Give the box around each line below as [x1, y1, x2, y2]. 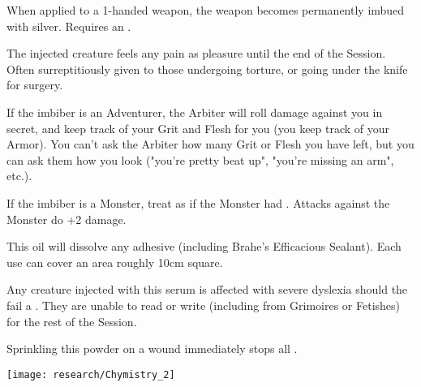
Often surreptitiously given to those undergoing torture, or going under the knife [6, 60, 408, 77]
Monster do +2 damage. [6, 210, 127, 227]
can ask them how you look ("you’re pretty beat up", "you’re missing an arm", [6, 151, 394, 168]
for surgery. [6, 76, 63, 93]
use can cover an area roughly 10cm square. [6, 253, 223, 270]
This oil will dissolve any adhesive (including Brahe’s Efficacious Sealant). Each [6, 238, 402, 255]
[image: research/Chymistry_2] [6, 368, 175, 381]
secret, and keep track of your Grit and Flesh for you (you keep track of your [6, 119, 390, 136]
